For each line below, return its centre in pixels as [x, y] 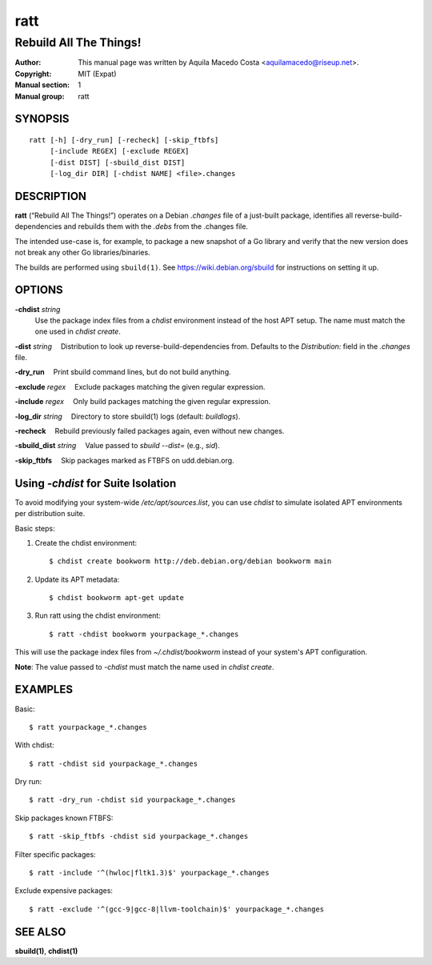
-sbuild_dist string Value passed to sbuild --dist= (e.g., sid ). [117, 446]
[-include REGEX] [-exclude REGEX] [120, 151]
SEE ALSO [40, 932]
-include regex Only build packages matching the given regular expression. [143, 402]
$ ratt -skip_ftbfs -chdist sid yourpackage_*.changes [139, 837]
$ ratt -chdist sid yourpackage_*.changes [114, 763]
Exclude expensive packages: [64, 891]
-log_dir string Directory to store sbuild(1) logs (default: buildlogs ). [128, 416]
